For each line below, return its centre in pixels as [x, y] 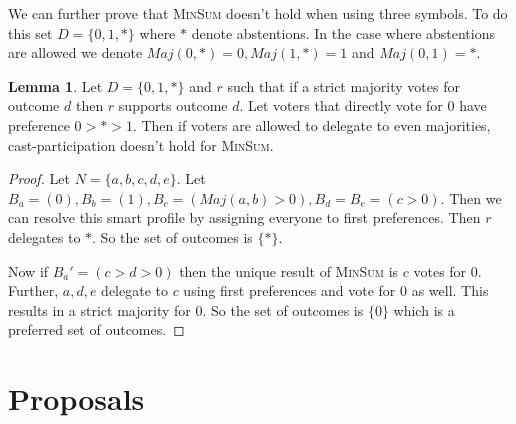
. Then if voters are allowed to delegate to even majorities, [311, 124]
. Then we [471, 197]
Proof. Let [39, 178]
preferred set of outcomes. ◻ [96, 329]
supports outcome [173, 105]
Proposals [76, 398]
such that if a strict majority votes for [343, 85]
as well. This [450, 290]
